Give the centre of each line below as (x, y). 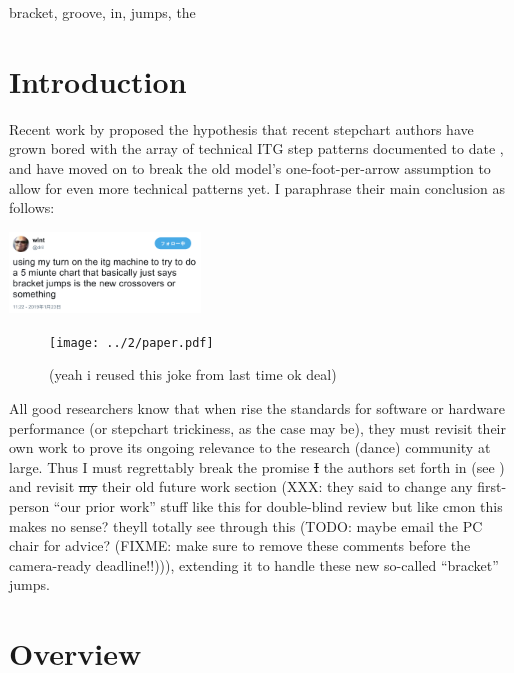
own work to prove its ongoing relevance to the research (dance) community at (250, 447)
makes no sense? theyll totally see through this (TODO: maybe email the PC (246, 525)
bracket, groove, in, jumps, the (102, 12)
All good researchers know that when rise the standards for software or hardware (257, 408)
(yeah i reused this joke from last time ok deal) (193, 374)
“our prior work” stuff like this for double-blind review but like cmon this (278, 506)
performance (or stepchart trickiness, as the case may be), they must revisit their (257, 427)
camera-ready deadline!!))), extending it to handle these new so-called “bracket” (254, 564)
